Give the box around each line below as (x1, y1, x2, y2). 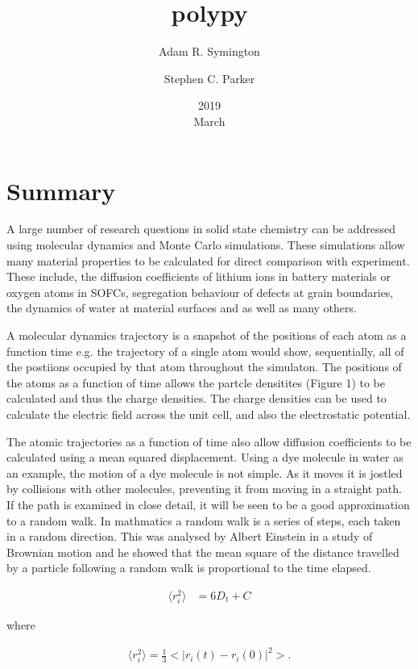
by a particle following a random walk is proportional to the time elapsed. (6, 559, 371, 576)
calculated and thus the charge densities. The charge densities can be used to (6, 390, 387, 407)
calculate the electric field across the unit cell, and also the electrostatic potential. (6, 405, 411, 422)
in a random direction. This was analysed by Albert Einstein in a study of (6, 528, 373, 545)
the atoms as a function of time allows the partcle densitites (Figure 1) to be (6, 374, 386, 391)
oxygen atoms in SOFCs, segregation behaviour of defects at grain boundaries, (6, 283, 394, 300)
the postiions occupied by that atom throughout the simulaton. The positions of (6, 358, 402, 375)
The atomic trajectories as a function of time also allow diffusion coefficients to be (6, 433, 412, 449)
